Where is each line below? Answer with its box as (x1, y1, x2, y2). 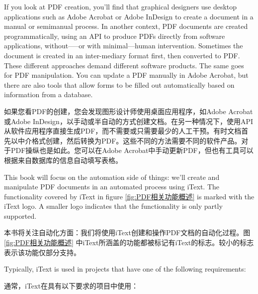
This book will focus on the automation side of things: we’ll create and (4, 171, 220, 182)
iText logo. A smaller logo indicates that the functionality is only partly (4, 201, 223, 211)
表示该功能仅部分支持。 (4, 247, 81, 257)
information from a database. (4, 89, 93, 100)
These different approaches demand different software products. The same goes (4, 60, 244, 70)
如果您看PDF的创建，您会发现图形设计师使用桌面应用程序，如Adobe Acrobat (4, 106, 253, 116)
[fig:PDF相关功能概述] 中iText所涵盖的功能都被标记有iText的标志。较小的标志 (4, 237, 254, 248)
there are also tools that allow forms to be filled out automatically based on (4, 79, 235, 90)
